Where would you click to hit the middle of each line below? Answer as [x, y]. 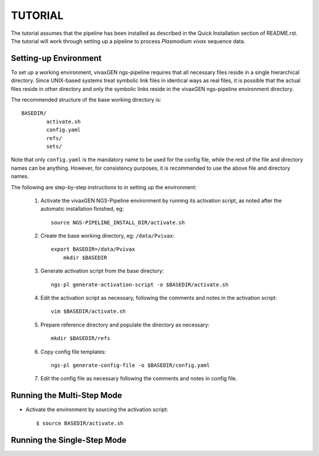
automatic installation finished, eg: [82, 209]
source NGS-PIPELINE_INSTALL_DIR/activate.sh [118, 222]
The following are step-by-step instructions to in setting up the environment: [104, 187]
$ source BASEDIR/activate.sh [80, 423]
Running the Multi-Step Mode [66, 395]
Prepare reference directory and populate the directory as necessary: [125, 325]
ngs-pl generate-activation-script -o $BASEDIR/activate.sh [140, 284]
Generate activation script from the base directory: [102, 271]
